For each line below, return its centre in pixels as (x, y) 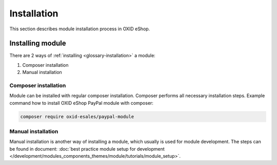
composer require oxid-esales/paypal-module (77, 116)
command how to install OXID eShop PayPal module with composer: (82, 103)
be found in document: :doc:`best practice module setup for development (87, 149)
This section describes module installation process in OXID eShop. (80, 29)
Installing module (38, 43)
